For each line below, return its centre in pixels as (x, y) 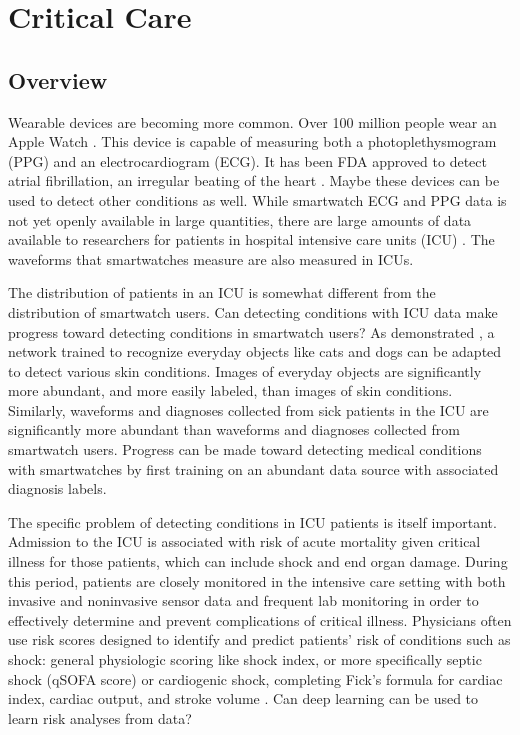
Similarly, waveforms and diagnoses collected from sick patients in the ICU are (248, 409)
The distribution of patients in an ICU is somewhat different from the (222, 292)
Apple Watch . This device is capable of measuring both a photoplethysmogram (252, 141)
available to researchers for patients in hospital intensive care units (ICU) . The (251, 239)
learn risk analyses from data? (100, 717)
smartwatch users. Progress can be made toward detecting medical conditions (245, 449)
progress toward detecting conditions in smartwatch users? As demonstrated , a (251, 331)
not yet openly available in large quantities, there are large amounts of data (240, 219)
